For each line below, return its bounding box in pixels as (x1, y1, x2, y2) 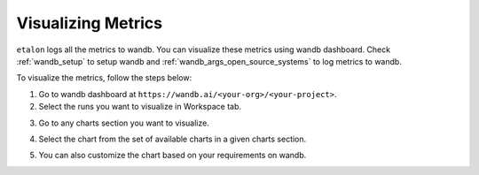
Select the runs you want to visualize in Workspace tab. (38, 102, 242, 112)
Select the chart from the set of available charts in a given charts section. (38, 133, 307, 144)
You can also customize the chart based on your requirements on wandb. (38, 150, 307, 161)
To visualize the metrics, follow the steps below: (16, 72, 192, 83)
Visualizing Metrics (16, 13, 163, 33)
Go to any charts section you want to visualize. (38, 118, 210, 128)
